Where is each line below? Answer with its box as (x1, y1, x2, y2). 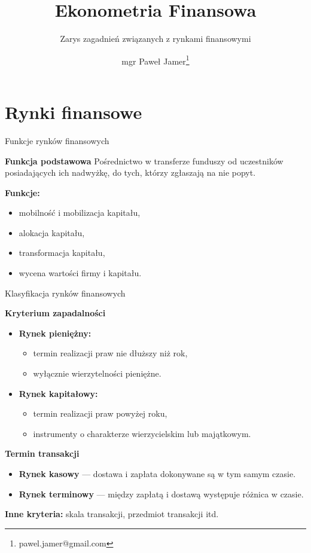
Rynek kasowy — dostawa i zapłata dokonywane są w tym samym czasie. (19, 468, 296, 479)
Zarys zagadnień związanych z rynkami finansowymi (60, 32, 251, 45)
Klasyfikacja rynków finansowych (5, 286, 126, 299)
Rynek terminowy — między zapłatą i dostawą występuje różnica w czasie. (19, 487, 304, 500)
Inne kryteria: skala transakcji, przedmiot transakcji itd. (5, 508, 219, 520)
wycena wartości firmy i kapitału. (19, 267, 142, 279)
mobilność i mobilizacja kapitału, (19, 206, 141, 219)
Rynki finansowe (5, 99, 142, 124)
